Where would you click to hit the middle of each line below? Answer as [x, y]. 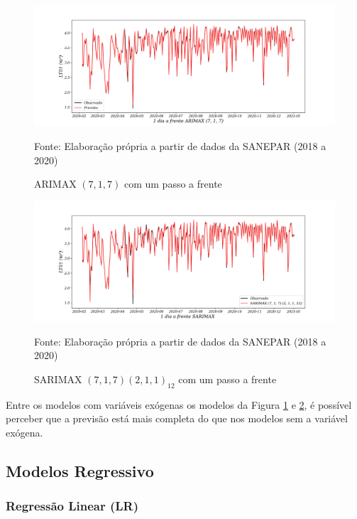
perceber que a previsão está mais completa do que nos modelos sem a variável [177, 418]
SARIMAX [58, 379]
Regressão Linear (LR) [72, 506]
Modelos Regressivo [80, 470]
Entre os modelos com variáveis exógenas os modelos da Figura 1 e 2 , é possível [179, 404]
